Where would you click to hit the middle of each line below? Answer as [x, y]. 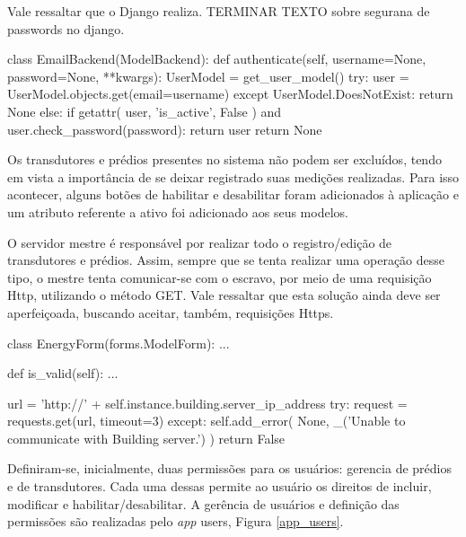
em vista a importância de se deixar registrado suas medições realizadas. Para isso [233, 176]
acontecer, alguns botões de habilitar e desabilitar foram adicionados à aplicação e [233, 194]
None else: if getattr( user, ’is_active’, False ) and [145, 111]
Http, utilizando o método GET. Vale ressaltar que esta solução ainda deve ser [224, 295]
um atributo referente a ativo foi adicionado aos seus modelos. [178, 211]
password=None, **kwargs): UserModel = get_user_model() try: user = [208, 76]
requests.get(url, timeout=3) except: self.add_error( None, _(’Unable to [207, 421]
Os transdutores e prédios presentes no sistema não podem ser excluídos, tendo [224, 159]
